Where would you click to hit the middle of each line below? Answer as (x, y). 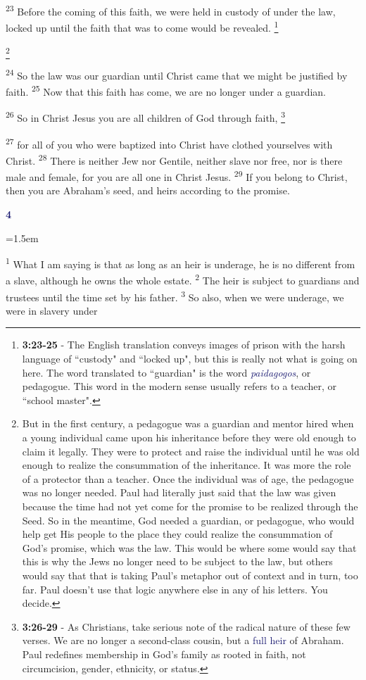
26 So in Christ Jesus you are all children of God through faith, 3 (146, 117)
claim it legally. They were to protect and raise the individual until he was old (191, 451)
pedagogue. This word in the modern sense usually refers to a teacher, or (179, 386)
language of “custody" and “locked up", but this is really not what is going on (190, 359)
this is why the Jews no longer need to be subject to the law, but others (177, 561)
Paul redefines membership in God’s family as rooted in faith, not (164, 654)
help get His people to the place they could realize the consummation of (177, 534)
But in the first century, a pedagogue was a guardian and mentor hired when (188, 423)
